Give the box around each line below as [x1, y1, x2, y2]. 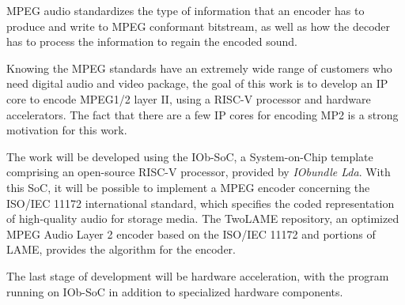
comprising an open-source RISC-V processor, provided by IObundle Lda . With [6, 164, 391, 180]
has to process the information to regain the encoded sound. [6, 33, 297, 50]
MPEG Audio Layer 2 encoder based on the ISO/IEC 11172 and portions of [6, 225, 376, 242]
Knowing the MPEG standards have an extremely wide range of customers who [6, 59, 392, 76]
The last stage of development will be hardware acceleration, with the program [6, 267, 389, 284]
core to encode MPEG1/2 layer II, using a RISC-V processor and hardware [6, 90, 371, 107]
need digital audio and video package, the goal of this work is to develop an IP [6, 75, 388, 92]
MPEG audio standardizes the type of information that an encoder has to [6, 2, 365, 18]
